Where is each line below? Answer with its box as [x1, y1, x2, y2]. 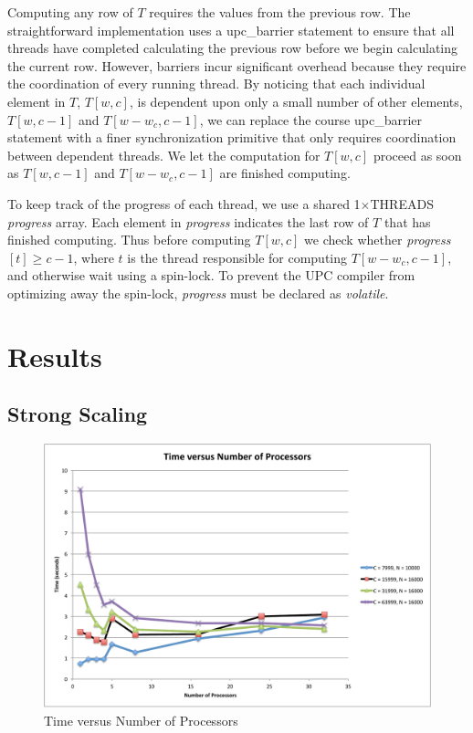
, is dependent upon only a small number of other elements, [129, 91, 463, 110]
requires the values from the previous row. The [149, 3, 411, 21]
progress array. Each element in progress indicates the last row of [7, 212, 369, 231]
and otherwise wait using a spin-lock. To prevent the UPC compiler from [7, 266, 415, 285]
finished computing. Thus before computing [7, 230, 251, 249]
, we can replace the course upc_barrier [199, 110, 422, 129]
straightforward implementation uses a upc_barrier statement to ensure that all [7, 20, 455, 39]
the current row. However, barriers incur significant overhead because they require [7, 56, 467, 75]
